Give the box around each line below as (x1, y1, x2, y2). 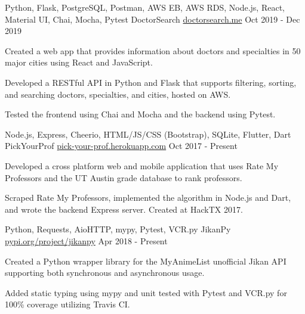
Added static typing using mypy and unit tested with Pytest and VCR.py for (5, 286, 287, 299)
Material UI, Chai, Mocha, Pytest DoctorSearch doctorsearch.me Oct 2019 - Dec (5, 13, 300, 25)
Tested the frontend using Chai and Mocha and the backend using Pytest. (5, 108, 276, 120)
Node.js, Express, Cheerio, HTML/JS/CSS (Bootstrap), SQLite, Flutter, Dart (5, 128, 291, 140)
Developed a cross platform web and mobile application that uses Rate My (5, 159, 279, 172)
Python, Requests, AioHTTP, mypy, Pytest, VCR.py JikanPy (5, 223, 231, 235)
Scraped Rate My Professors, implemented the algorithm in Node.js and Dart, (5, 191, 291, 204)
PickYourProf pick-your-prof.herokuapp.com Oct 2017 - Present (5, 139, 238, 152)
